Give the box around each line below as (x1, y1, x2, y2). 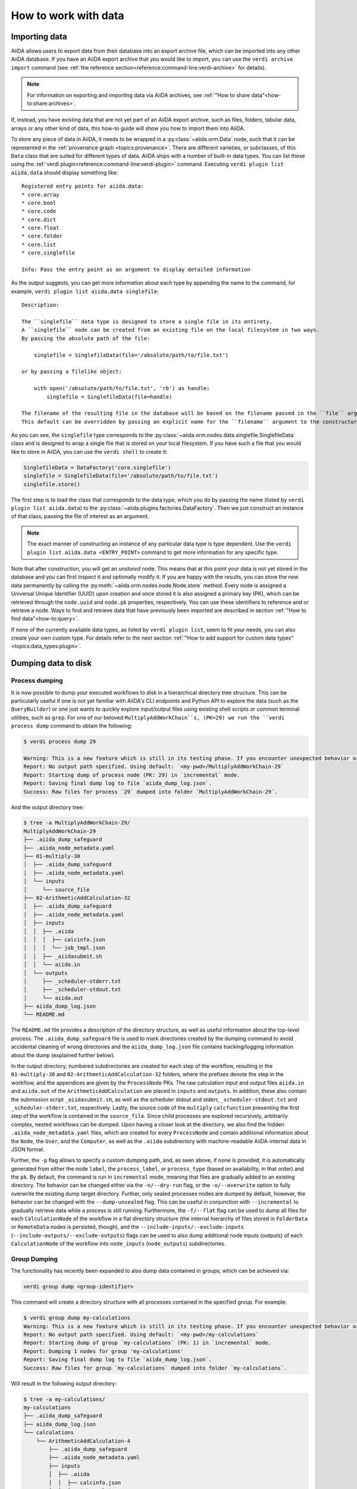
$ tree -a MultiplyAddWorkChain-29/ (23, 820, 131, 826)
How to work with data (11, 9, 124, 22)
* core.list (21, 241, 57, 248)
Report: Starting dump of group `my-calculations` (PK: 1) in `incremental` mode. (23, 1340, 272, 1346)
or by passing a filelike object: (21, 368, 122, 375)
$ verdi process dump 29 (23, 739, 96, 745)
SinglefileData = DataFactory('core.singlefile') (23, 464, 171, 471)
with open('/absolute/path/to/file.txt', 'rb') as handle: (33, 385, 210, 392)
